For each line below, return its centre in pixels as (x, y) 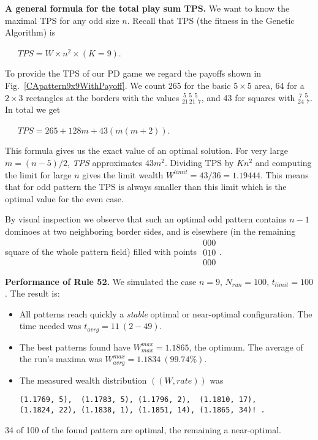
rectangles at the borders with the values (103, 97)
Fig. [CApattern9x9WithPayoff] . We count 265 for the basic (118, 85)
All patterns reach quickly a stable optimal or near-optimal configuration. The (166, 313)
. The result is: (32, 293)
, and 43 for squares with (248, 97)
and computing (283, 162)
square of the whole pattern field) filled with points (101, 251)
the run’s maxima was (61, 359)
